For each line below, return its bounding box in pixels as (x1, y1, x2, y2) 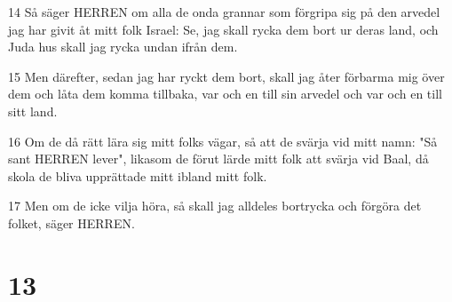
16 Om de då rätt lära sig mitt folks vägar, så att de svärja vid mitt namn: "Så (8, 131, 438, 150)
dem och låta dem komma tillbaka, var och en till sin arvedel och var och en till (8, 84, 442, 103)
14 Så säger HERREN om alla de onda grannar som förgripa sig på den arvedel (8, 3, 440, 20)
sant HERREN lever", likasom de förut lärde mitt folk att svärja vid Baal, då (8, 149, 429, 168)
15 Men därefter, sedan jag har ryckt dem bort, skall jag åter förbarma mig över (8, 67, 445, 85)
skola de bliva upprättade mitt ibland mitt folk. (8, 166, 267, 185)
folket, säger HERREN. (8, 213, 135, 232)
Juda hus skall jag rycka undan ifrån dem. (8, 37, 238, 56)
